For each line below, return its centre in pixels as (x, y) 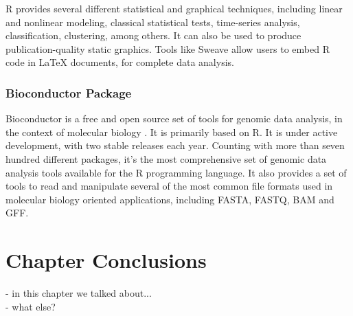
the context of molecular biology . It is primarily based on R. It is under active (172, 132)
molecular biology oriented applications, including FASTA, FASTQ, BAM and (170, 199)
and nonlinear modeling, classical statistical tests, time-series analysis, (153, 22)
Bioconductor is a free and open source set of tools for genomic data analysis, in (174, 118)
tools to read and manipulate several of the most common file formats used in (169, 186)
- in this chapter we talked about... (79, 293)
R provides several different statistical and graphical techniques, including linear (174, 8)
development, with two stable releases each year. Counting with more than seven (175, 145)
